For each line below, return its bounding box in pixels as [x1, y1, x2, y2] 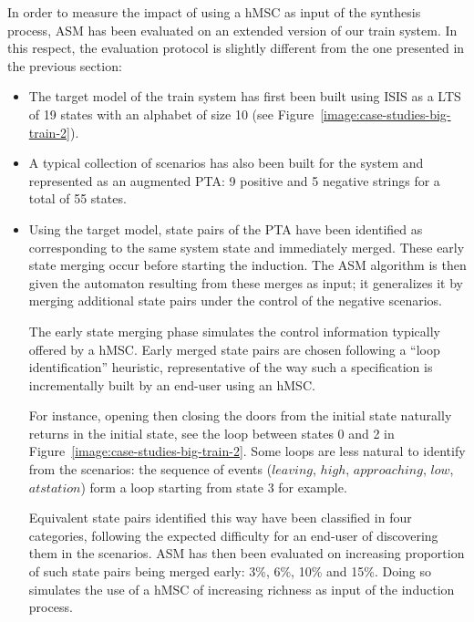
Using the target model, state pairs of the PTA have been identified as [28, 219, 423, 238]
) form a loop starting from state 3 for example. [80, 477, 347, 496]
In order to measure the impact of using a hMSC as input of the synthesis [7, 3, 421, 21]
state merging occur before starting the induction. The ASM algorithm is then [28, 255, 467, 275]
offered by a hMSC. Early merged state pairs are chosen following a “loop [28, 339, 440, 358]
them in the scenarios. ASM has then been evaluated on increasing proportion [28, 544, 465, 563]
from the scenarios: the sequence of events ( [28, 460, 273, 479]
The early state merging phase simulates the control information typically [28, 321, 440, 340]
